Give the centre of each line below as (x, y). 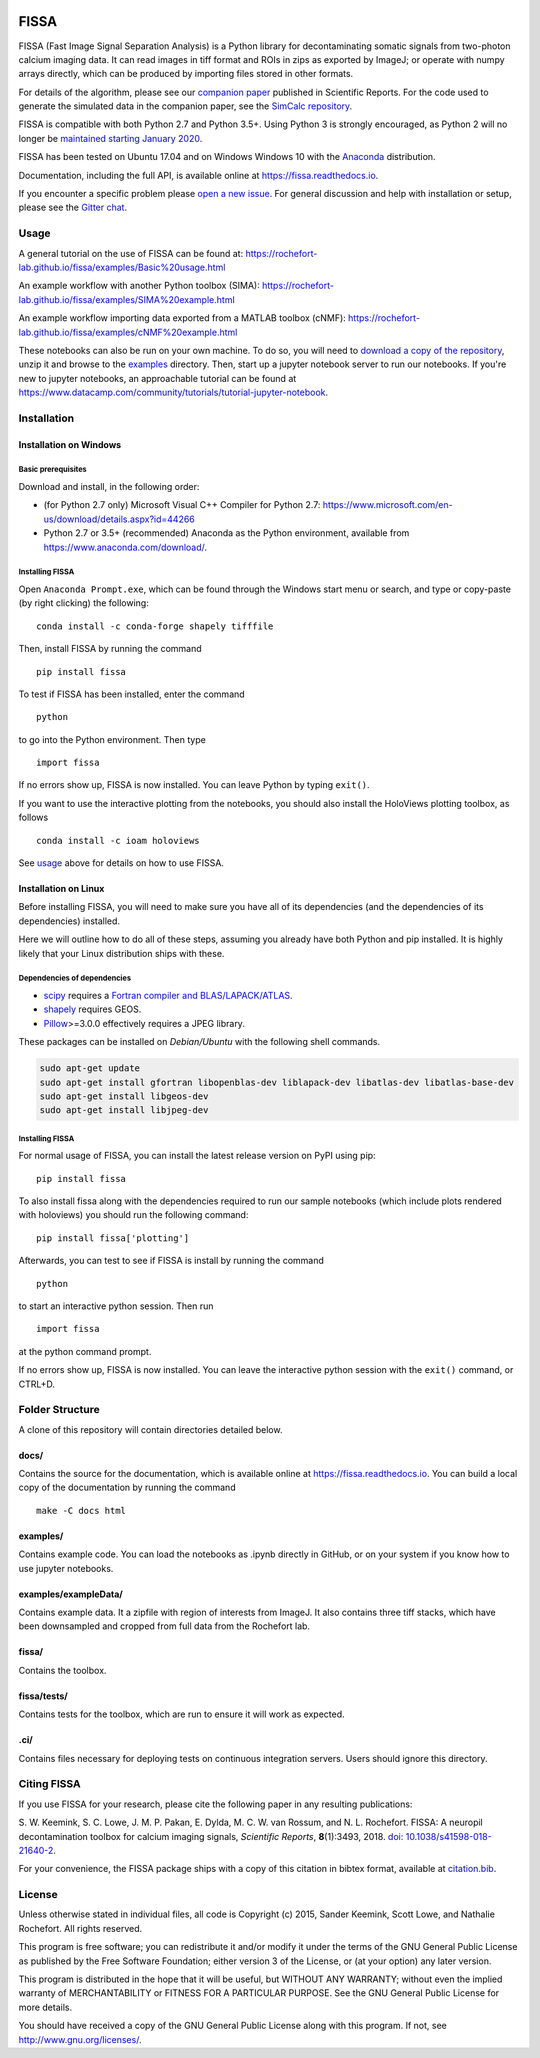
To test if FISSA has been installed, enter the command (131, 694)
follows (33, 817)
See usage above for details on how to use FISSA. (121, 863)
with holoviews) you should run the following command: (133, 1215)
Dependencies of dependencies (75, 978)
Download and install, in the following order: (109, 487)
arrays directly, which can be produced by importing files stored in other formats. (186, 74)
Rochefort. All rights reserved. (80, 1928)
